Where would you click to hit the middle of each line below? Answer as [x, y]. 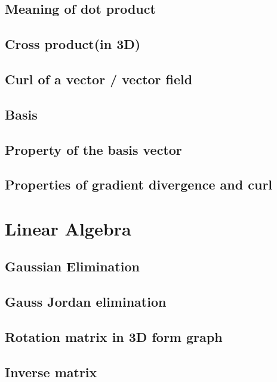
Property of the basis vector [93, 149]
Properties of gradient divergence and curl [139, 184]
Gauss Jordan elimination [86, 302]
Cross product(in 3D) [73, 44]
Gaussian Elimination [72, 266]
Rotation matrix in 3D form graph [114, 337]
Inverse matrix [51, 372]
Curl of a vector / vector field [99, 79]
